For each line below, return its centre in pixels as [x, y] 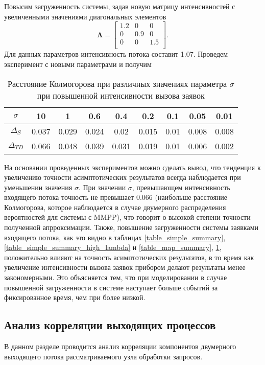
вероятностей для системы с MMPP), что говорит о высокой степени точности [127, 217]
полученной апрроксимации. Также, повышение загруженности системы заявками [131, 227]
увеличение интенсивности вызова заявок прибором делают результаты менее [125, 267]
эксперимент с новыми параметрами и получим [78, 64]
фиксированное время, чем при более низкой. [75, 297]
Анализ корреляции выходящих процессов [110, 325]
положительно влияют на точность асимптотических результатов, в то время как [129, 257]
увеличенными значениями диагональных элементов [85, 16]
